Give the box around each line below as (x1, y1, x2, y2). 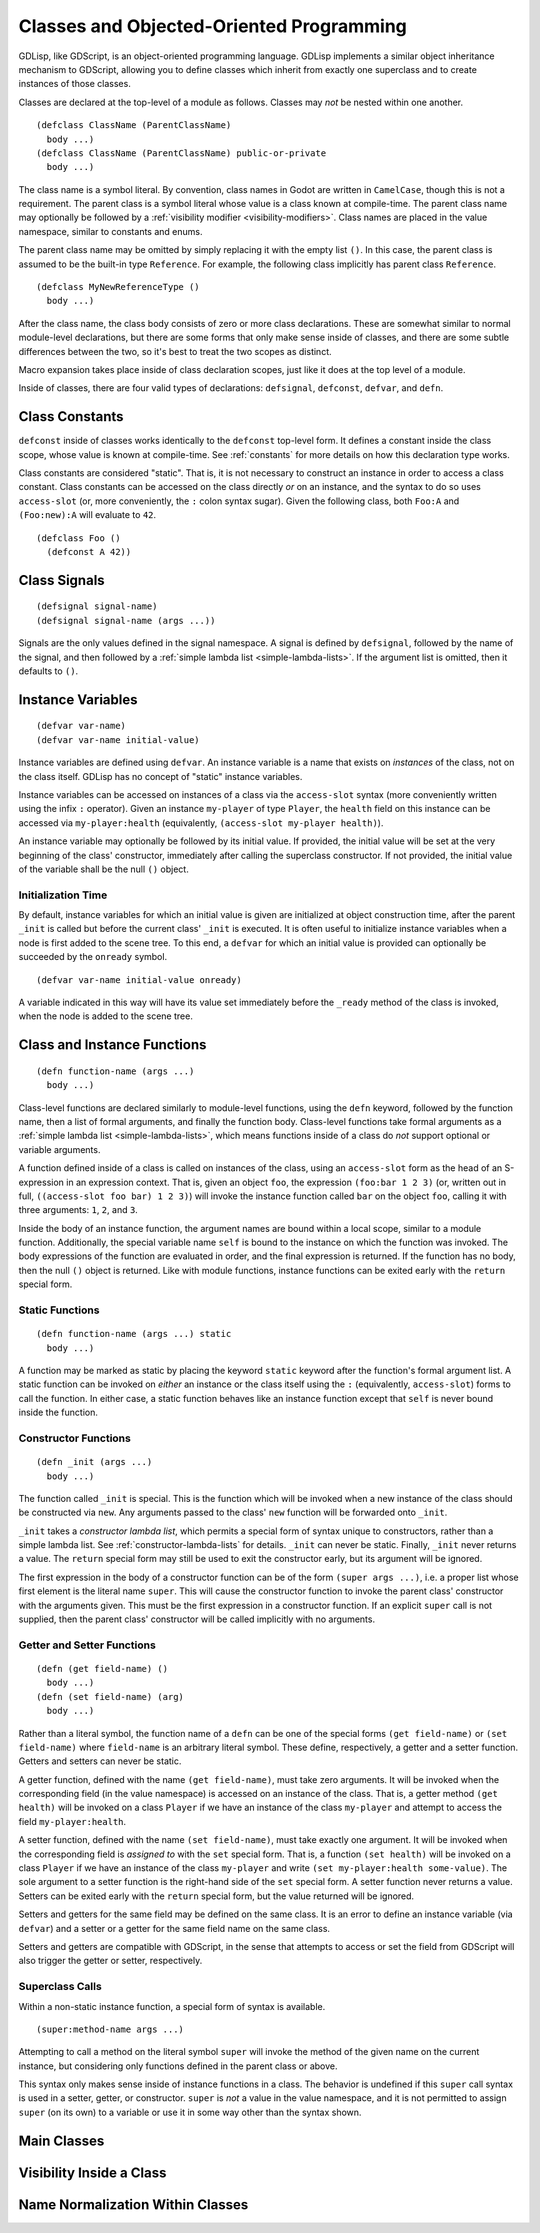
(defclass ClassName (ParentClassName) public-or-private (36, 147, 327, 159)
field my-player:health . (18, 1815, 127, 1827)
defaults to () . (18, 665, 79, 677)
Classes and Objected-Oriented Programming (18, 15, 407, 37)
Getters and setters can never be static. (18, 1755, 182, 1767)
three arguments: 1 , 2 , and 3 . (18, 1204, 139, 1216)
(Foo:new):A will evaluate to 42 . (18, 509, 157, 521)
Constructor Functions (18, 1431, 132, 1445)
